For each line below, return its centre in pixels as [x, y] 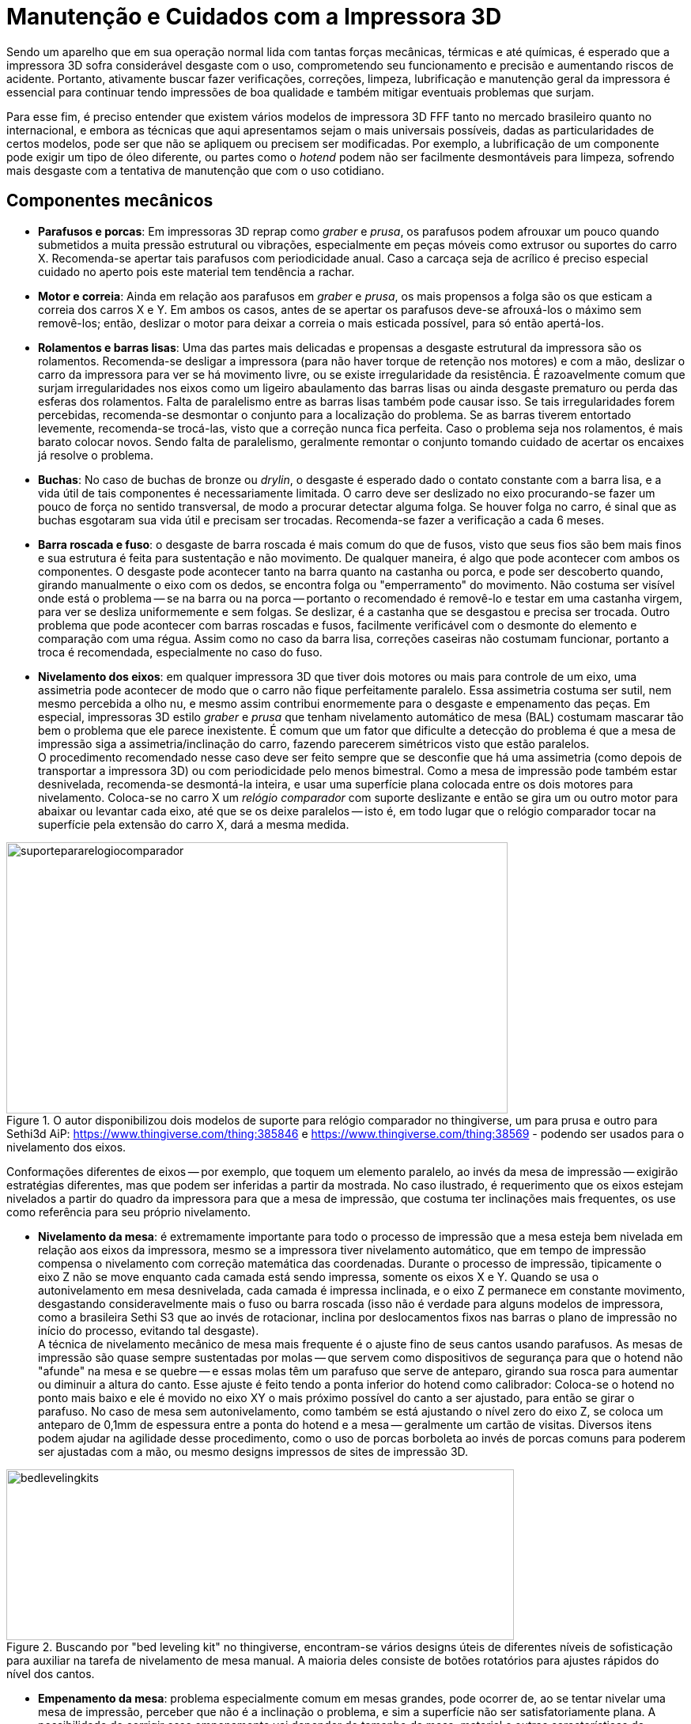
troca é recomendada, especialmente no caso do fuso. [180, 652]
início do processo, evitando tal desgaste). [149, 1330]
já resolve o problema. [96, 455]
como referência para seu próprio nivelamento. [129, 1212]
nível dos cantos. [51, 1673]
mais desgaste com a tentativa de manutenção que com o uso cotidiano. [196, 170]
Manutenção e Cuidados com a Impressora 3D [254, 17]
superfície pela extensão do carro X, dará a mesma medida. [194, 824]
